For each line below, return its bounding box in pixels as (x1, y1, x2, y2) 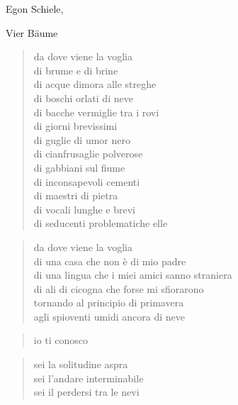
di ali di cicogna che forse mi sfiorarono (33, 281, 204, 296)
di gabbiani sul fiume (33, 160, 125, 174)
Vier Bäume (6, 25, 58, 40)
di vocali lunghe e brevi (33, 201, 135, 216)
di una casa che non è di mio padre (33, 253, 186, 268)
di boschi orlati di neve (33, 90, 133, 105)
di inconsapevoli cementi (33, 174, 140, 189)
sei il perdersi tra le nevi (33, 384, 140, 399)
